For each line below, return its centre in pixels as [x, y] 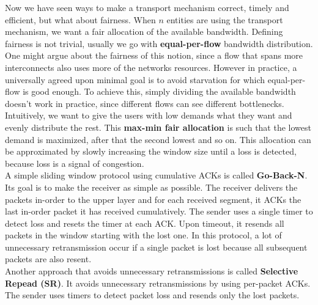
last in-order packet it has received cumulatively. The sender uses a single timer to [159, 211]
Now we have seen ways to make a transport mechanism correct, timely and [147, 7]
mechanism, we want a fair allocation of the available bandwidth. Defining [144, 31]
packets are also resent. [48, 259]
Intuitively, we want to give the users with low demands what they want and [149, 115]
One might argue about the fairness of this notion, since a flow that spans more [154, 55]
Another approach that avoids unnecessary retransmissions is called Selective [152, 271]
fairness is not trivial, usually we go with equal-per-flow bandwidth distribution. [159, 43]
